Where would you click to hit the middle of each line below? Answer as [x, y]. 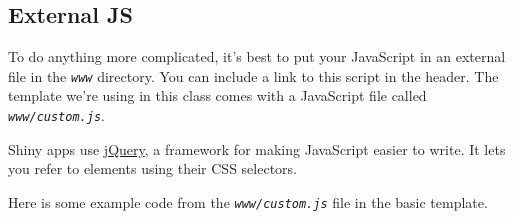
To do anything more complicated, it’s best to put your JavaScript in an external [257, 56]
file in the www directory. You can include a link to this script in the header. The [253, 75]
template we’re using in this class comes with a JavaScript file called [217, 95]
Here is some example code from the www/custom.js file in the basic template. [248, 201]
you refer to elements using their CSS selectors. [152, 168]
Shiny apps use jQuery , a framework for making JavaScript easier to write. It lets [257, 148]
